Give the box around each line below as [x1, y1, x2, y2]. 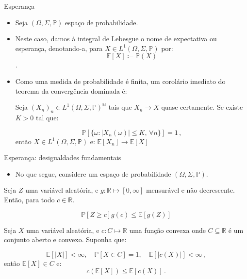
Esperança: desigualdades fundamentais [4, 152, 121, 163]
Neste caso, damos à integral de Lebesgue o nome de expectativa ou [15, 33, 217, 44]
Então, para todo [4, 194, 55, 204]
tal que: [36, 112, 59, 122]
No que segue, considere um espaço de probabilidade [15, 168, 171, 179]
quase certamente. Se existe [161, 102, 243, 112]
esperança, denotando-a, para [15, 43, 103, 53]
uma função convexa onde [129, 225, 206, 235]
